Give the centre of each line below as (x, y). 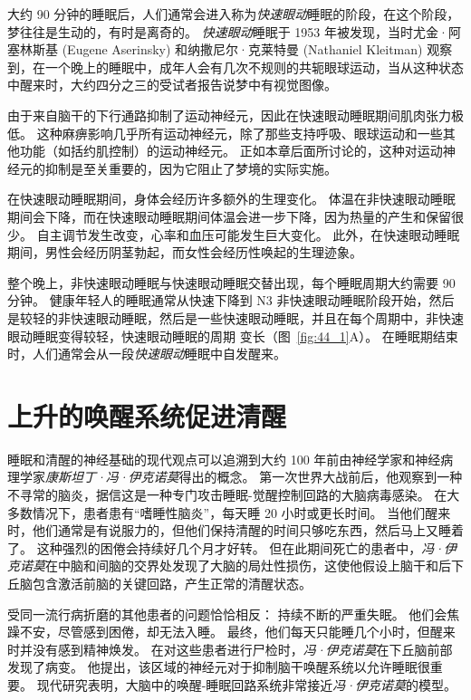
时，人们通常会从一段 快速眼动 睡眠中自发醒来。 (147, 354)
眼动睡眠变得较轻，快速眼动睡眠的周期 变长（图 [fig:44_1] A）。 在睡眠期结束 (233, 336)
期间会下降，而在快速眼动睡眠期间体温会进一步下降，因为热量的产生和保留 (229, 216)
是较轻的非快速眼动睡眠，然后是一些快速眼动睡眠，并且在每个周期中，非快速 (235, 317)
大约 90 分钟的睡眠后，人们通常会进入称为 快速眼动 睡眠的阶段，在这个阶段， (234, 14)
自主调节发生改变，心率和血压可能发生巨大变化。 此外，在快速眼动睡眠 (248, 234)
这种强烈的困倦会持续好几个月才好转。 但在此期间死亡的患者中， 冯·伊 (247, 547)
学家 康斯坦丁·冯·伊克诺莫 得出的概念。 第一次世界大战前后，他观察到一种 (241, 477)
